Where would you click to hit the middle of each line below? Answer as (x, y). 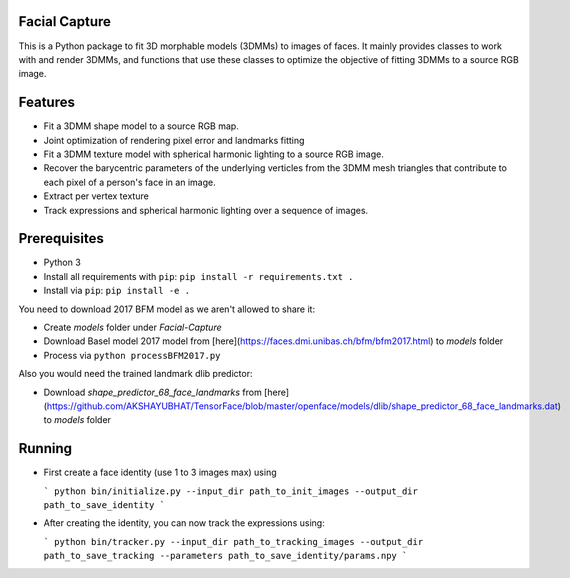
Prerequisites (61, 238)
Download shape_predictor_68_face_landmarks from (152, 392)
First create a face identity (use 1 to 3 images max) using (160, 472)
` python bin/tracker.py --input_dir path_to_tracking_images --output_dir (233, 541)
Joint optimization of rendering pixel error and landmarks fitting (174, 140)
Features (46, 102)
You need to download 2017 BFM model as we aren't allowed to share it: (166, 309)
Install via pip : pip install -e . (116, 291)
